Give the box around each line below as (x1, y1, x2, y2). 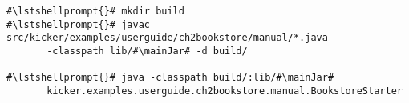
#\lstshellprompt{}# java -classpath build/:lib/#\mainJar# (6, 72, 334, 84)
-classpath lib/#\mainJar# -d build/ (47, 45, 248, 57)
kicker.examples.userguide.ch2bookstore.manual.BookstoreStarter (47, 85, 403, 97)
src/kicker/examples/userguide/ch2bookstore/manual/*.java (6, 32, 328, 44)
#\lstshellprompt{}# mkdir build (6, 6, 184, 17)
